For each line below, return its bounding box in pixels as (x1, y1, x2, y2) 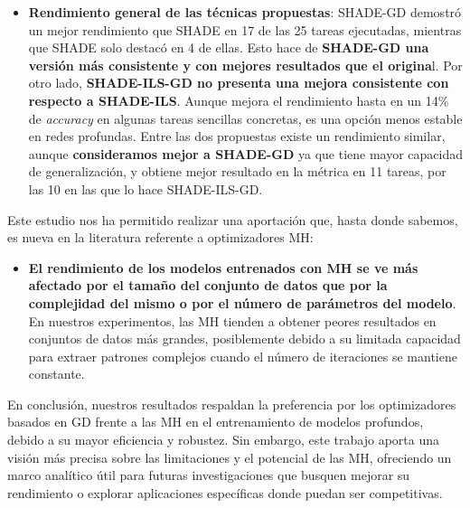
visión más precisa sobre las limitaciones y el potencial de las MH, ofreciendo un (7, 447, 452, 466)
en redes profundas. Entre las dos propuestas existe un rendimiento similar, (28, 127, 446, 146)
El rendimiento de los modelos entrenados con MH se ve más (28, 258, 418, 277)
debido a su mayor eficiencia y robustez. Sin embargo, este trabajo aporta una (7, 430, 439, 449)
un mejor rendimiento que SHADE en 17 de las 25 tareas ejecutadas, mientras (28, 20, 462, 39)
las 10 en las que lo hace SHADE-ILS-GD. (28, 179, 263, 198)
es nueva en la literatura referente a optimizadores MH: (7, 228, 314, 247)
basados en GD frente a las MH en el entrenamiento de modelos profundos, (7, 412, 424, 431)
